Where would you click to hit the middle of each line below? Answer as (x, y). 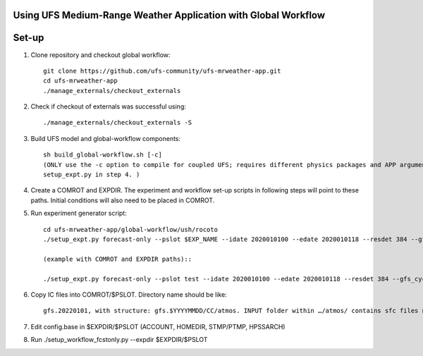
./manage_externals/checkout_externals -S (118, 123)
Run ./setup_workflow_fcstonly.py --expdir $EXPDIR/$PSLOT (119, 340)
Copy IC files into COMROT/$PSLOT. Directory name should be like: (129, 294)
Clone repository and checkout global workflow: (100, 55)
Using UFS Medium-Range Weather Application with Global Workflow (169, 15)
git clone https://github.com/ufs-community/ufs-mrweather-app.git (162, 71)
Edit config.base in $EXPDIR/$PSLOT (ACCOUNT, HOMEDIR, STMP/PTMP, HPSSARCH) (158, 326)
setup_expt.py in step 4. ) (92, 175)
